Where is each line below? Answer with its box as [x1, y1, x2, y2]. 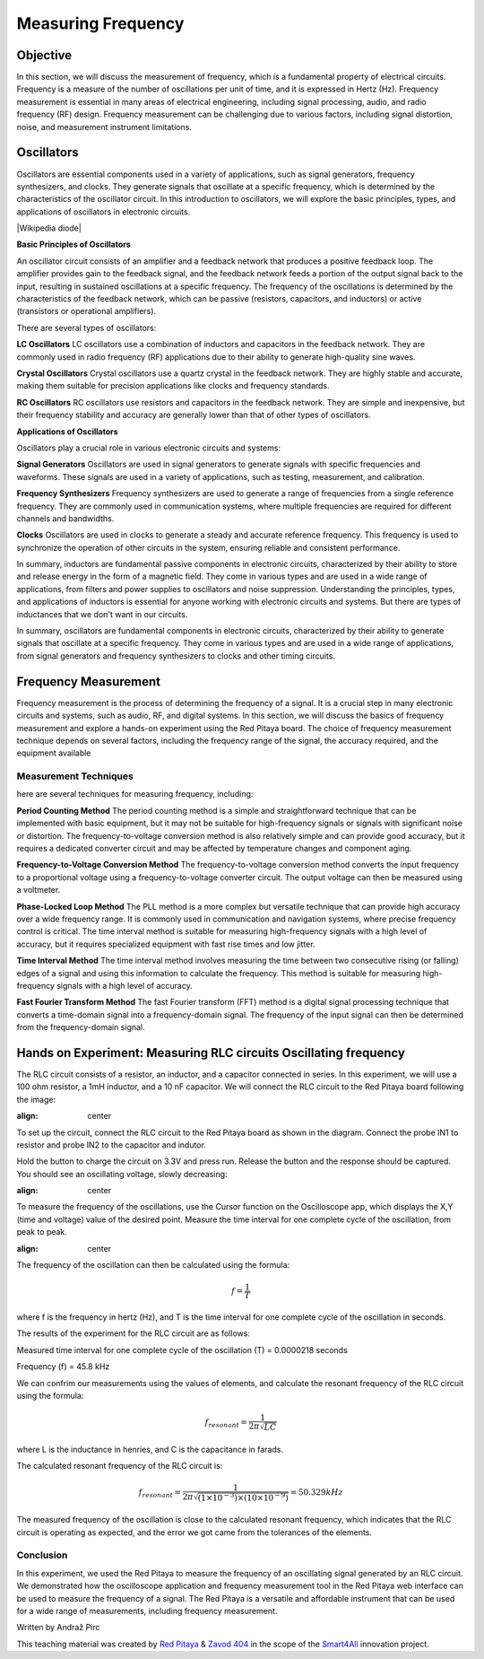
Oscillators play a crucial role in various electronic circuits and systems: [16, 442, 281, 453]
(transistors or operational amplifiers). [16, 306, 157, 317]
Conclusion [16, 1549, 68, 1561]
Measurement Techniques [16, 770, 134, 782]
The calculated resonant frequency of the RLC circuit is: [16, 1460, 223, 1471]
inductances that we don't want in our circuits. [16, 608, 188, 619]
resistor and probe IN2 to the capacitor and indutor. [16, 1139, 206, 1150]
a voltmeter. [16, 885, 61, 895]
